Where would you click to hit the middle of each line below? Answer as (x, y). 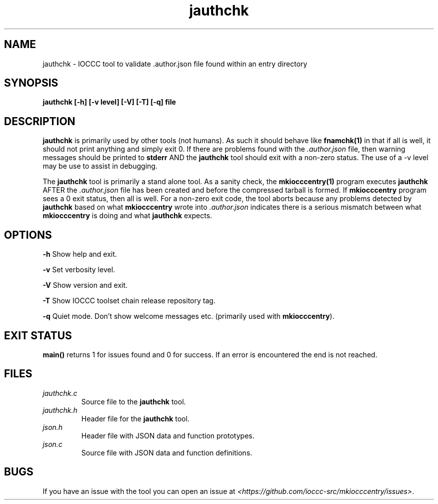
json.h (53, 427)
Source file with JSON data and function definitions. (167, 452)
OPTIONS (28, 235)
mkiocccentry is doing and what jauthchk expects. (127, 216)
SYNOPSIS (31, 83)
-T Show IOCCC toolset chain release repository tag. (129, 301)
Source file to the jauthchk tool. (133, 401)
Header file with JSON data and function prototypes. (168, 435)
